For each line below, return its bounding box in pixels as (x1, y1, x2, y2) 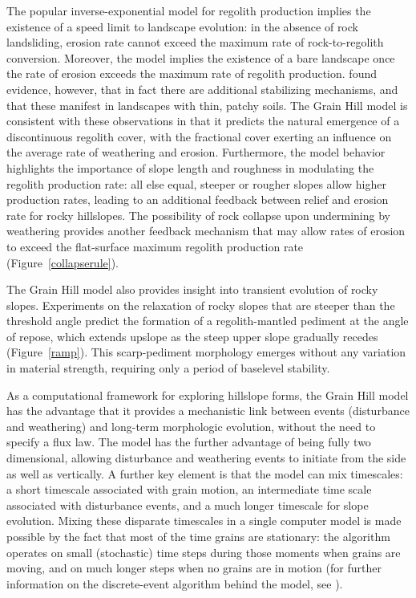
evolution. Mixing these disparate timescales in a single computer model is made (6, 512, 402, 529)
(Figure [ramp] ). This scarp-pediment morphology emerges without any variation (6, 344, 406, 360)
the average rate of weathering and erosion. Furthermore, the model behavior (6, 144, 386, 161)
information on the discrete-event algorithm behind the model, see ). (6, 575, 343, 592)
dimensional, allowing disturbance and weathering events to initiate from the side (6, 450, 406, 466)
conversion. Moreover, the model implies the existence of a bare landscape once (6, 49, 395, 66)
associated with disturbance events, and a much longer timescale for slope (6, 496, 369, 513)
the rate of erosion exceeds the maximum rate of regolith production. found (6, 65, 377, 82)
